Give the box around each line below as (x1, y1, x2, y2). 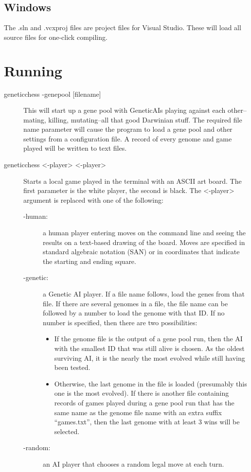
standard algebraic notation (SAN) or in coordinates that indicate (43, 246, 240, 257)
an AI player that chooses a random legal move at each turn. (43, 458, 224, 469)
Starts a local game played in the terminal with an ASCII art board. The (23, 175, 242, 186)
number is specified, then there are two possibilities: (43, 317, 197, 327)
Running (4, 60, 62, 80)
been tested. (54, 362, 90, 372)
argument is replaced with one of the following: (23, 194, 163, 205)
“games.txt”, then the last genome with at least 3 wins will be (54, 417, 240, 427)
